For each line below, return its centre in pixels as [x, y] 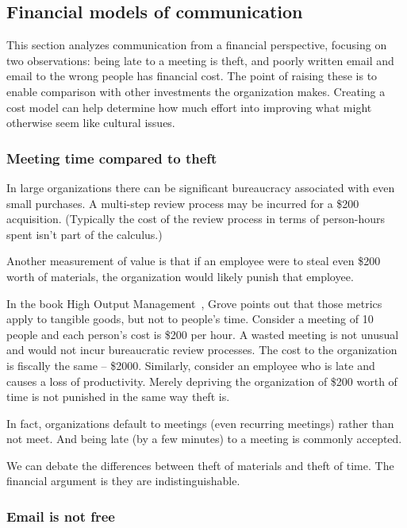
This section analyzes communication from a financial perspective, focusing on [197, 45]
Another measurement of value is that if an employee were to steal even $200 [194, 261]
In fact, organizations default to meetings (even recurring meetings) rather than [200, 423]
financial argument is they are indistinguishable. [123, 481]
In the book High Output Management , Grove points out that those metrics [194, 303]
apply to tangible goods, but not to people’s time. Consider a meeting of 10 [190, 319]
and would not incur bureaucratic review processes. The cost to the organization [202, 350]
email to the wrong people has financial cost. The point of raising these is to [192, 76]
